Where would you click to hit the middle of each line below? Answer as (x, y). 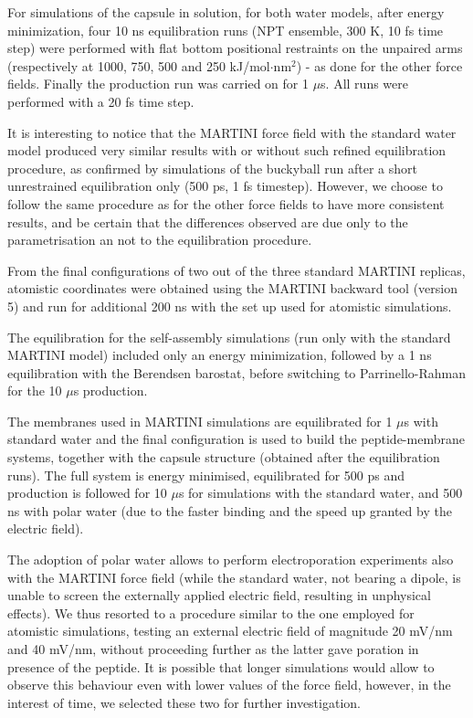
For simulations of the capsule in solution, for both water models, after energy (226, 12)
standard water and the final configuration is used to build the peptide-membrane (236, 439)
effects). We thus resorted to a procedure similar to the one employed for (211, 612)
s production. (110, 391)
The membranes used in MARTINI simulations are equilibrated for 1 (200, 421)
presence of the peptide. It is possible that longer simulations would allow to (221, 666)
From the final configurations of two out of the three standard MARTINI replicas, (236, 270)
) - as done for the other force (379, 65)
